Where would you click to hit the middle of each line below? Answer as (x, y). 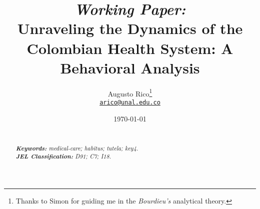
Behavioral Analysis (130, 67)
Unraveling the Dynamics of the (130, 28)
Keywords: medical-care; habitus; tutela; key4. (77, 148)
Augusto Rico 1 (130, 92)
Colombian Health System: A (130, 48)
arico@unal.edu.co (130, 102)
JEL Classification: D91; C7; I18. (63, 156)
